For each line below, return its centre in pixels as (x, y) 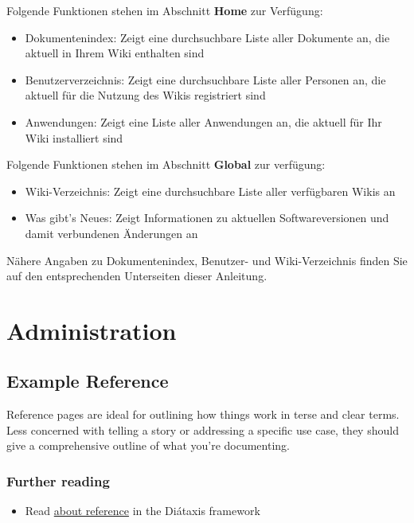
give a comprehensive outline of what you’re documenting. (148, 445)
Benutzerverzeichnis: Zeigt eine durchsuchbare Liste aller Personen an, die (205, 79)
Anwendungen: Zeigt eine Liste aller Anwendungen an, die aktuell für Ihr (203, 121)
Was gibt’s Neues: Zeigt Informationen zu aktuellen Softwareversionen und (207, 218)
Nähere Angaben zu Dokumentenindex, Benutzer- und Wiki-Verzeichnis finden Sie (207, 260)
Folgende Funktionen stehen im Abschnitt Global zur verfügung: (166, 164)
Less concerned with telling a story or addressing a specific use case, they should (203, 429)
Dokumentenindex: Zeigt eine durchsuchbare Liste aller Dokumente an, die (207, 37)
